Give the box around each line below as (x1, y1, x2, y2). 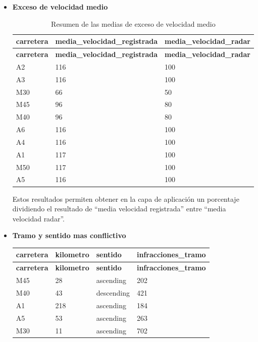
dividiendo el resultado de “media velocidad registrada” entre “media (12, 203, 226, 214)
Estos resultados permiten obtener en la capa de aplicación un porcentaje (12, 193, 239, 204)
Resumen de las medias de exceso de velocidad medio (51, 18, 216, 29)
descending (96, 287, 130, 298)
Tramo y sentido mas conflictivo (12, 230, 126, 241)
